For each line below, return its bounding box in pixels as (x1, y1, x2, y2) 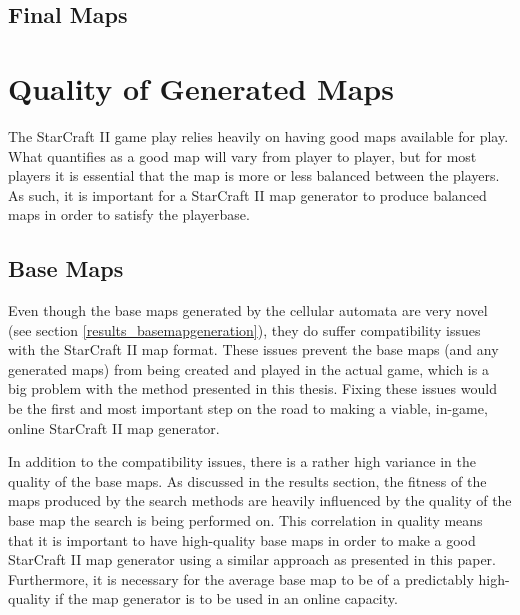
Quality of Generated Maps (8, 67, 394, 108)
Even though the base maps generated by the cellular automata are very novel (8, 300, 488, 321)
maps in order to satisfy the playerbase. (8, 204, 250, 225)
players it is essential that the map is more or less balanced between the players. (8, 165, 500, 186)
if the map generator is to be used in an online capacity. (55, 588, 398, 609)
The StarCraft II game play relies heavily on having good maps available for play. (8, 125, 509, 146)
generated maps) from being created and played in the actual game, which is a (8, 358, 489, 379)
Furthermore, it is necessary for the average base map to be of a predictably (8, 568, 474, 589)
